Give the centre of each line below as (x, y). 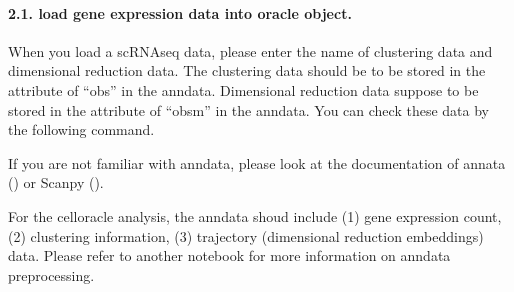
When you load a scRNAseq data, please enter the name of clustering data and (250, 50)
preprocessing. (51, 274)
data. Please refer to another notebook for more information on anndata (229, 255)
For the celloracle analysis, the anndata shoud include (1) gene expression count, (255, 215)
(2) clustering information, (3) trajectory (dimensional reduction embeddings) (246, 235)
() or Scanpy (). (56, 182)
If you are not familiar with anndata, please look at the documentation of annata (257, 162)
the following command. (81, 129)
